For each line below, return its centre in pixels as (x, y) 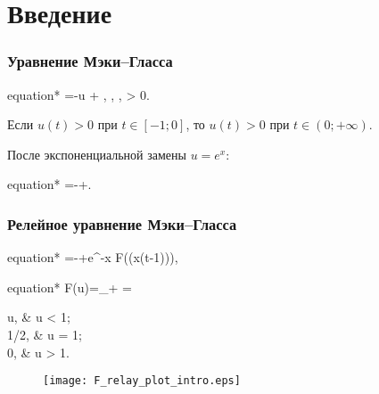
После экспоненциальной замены (97, 154)
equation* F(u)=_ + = (70, 287)
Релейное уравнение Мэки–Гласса (122, 223)
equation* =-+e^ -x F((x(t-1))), (93, 257)
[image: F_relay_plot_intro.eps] (142, 381)
